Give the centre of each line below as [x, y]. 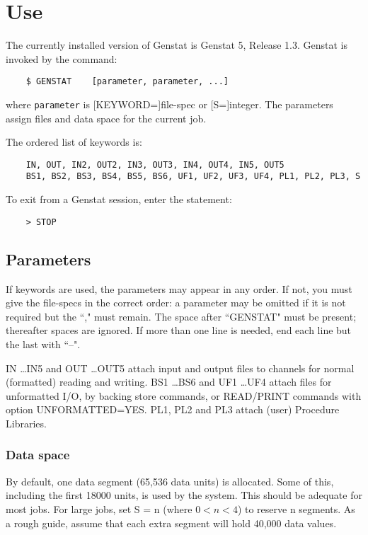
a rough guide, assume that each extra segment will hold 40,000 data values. [171, 523]
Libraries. [26, 423]
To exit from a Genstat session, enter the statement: [119, 199]
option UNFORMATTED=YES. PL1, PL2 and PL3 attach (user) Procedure [173, 409]
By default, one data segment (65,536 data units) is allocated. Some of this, [170, 481]
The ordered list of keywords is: [74, 142]
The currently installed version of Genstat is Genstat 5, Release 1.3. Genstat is [177, 45]
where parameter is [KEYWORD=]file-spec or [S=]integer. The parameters [169, 104]
